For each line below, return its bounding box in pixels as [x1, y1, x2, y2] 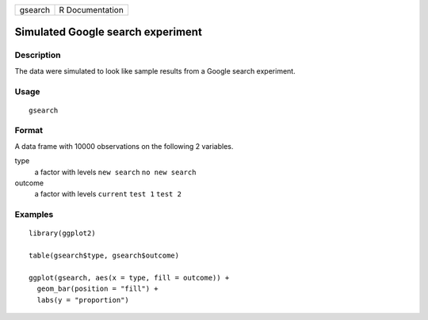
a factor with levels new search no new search [34, 167, 197, 177]
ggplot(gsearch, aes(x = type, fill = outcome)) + [29, 273, 230, 282]
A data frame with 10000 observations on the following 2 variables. [14, 141, 234, 150]
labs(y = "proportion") [36, 295, 130, 304]
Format [14, 125, 44, 136]
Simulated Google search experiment [14, 25, 202, 39]
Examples [14, 209, 54, 220]
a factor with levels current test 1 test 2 [34, 189, 182, 199]
